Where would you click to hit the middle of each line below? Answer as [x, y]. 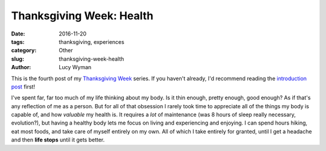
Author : [21, 67]
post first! [23, 87]
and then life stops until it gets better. [58, 140]
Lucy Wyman [75, 67]
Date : [18, 34]
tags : [18, 42]
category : [24, 51]
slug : [18, 59]
